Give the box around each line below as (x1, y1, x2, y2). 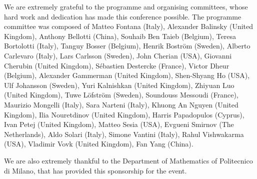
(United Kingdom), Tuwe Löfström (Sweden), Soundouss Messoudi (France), (4, 89, 238, 100)
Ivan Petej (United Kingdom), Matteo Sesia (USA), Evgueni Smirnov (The (4, 119, 234, 129)
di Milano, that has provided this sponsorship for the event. (4, 165, 187, 175)
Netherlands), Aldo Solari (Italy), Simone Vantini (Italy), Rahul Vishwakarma (4, 128, 244, 139)
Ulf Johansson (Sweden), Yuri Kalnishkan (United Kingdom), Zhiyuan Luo (4, 79, 234, 90)
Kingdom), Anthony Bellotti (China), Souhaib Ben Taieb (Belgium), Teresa (4, 30, 236, 41)
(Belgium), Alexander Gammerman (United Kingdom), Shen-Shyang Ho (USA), (4, 70, 250, 80)
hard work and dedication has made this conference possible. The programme (4, 11, 241, 21)
